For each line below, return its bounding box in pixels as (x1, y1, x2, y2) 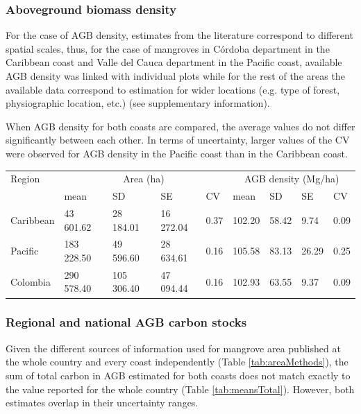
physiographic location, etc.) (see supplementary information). (6, 96, 270, 110)
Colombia (10, 274, 51, 288)
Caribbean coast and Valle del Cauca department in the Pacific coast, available (6, 55, 342, 69)
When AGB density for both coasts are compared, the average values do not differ (6, 119, 355, 133)
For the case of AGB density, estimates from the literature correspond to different (6, 28, 353, 42)
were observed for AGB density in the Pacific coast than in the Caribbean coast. (6, 146, 348, 160)
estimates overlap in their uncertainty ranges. (6, 395, 199, 410)
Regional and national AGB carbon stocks (6, 313, 247, 331)
